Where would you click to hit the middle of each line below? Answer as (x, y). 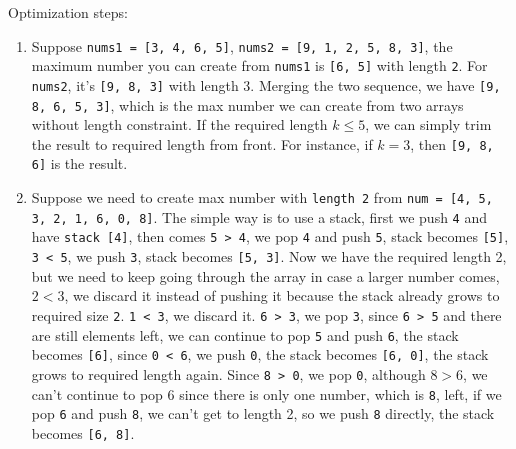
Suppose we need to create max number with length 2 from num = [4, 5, (262, 197)
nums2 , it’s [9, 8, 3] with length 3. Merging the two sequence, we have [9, (266, 84)
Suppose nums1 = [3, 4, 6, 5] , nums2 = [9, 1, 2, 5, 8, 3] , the (242, 45)
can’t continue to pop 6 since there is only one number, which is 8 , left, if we (266, 393)
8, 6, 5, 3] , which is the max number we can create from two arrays (247, 104)
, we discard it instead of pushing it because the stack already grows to (282, 295)
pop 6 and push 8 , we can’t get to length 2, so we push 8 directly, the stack (263, 413)
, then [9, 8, (452, 143)
